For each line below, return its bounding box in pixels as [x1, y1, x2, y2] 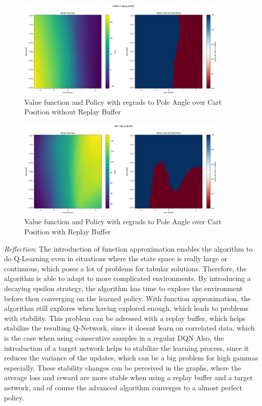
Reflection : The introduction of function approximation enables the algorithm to [4, 243, 253, 254]
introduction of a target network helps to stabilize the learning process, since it [4, 342, 249, 353]
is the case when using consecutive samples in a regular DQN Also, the [4, 333, 224, 343]
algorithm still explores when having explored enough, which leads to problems [4, 303, 249, 313]
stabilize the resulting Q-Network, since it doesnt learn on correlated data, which [4, 322, 255, 333]
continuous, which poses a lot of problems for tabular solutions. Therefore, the [4, 263, 247, 273]
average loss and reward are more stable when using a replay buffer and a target [4, 372, 253, 383]
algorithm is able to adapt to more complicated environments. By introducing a [4, 273, 251, 283]
